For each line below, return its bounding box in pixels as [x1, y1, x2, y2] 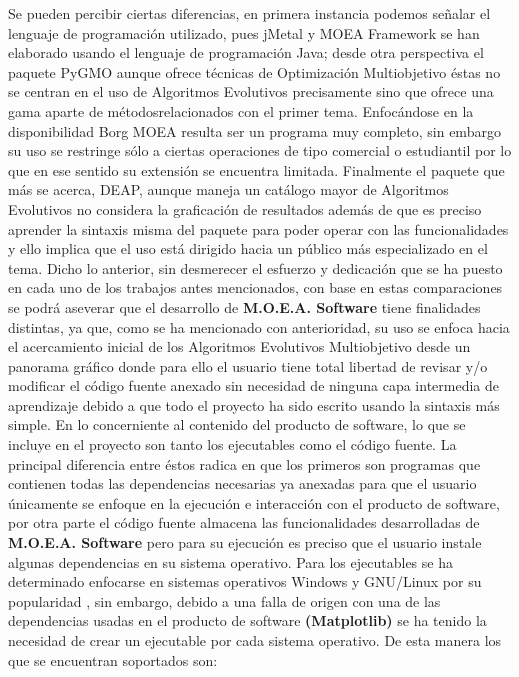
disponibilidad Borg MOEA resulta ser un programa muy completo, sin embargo [8, 120, 501, 141]
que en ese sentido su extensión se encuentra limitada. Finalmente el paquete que [8, 159, 505, 180]
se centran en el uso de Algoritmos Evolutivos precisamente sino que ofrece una [8, 81, 494, 102]
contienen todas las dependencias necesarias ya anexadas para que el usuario [8, 473, 477, 494]
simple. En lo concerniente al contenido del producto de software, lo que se [8, 414, 466, 435]
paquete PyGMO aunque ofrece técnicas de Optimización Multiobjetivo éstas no [8, 61, 501, 82]
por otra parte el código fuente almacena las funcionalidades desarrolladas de [8, 512, 480, 533]
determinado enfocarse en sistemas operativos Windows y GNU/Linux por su [8, 571, 482, 592]
